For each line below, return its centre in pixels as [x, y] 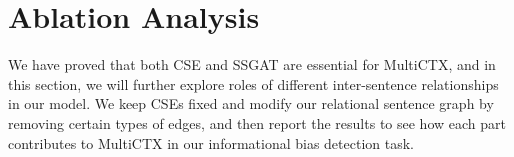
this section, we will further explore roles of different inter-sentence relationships [253, 83]
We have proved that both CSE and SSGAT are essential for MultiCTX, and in [252, 64]
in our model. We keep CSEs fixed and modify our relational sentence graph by [251, 103]
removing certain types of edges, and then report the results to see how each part [257, 122]
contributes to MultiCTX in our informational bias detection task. [211, 142]
